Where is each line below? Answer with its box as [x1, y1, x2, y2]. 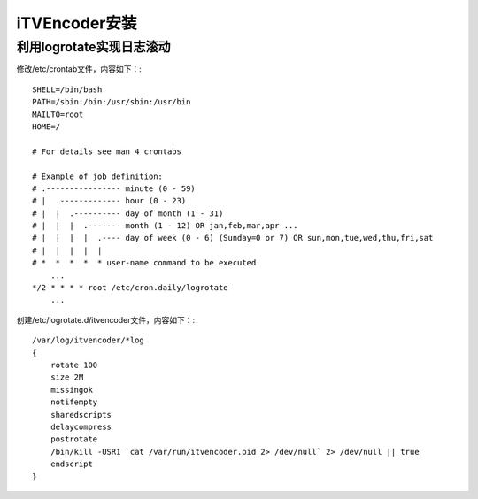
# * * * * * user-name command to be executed [32, 257, 257, 268]
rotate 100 [50, 359, 98, 370]
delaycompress [50, 421, 112, 432]
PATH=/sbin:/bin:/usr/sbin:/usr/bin [32, 97, 191, 107]
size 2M [50, 372, 84, 382]
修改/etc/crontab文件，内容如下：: [16, 64, 142, 74]
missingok [50, 385, 93, 395]
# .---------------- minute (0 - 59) [32, 183, 197, 194]
